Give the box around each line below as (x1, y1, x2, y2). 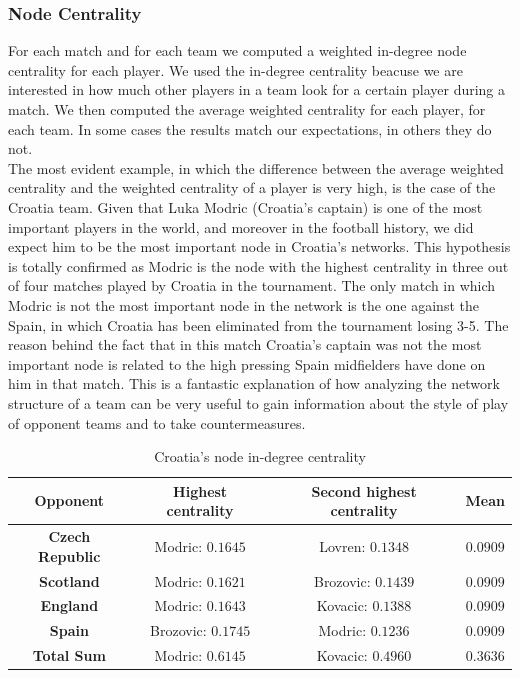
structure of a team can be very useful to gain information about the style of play (8, 392, 509, 413)
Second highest (311, 480, 417, 501)
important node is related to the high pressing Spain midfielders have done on (8, 353, 486, 374)
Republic (38, 545, 101, 566)
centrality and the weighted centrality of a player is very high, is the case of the (8, 177, 496, 198)
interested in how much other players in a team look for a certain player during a (8, 79, 506, 100)
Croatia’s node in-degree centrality (154, 446, 366, 467)
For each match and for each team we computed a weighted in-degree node (8, 40, 467, 61)
